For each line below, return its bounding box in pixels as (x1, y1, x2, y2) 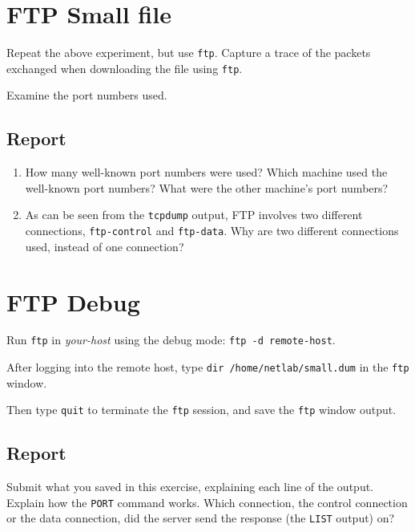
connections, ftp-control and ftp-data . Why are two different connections (25, 222, 399, 239)
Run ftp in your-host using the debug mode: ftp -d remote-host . (6, 331, 336, 348)
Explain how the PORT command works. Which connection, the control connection (6, 493, 408, 510)
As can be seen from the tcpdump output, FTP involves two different (25, 206, 363, 223)
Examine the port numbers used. (6, 87, 167, 104)
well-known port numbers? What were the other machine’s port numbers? (25, 179, 389, 196)
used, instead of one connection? (25, 238, 184, 254)
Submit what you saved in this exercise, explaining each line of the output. (6, 478, 374, 495)
